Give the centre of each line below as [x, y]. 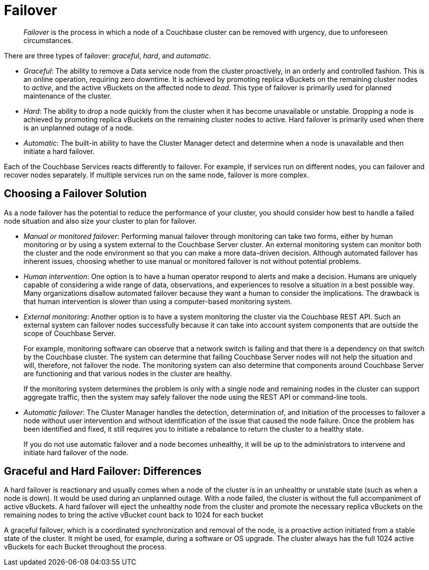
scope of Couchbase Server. [70, 333]
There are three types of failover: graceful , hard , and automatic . [107, 55]
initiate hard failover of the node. [76, 452]
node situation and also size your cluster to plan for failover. [100, 221]
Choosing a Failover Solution [76, 194]
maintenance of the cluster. [68, 96]
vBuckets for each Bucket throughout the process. [85, 547]
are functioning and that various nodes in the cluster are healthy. [128, 373]
